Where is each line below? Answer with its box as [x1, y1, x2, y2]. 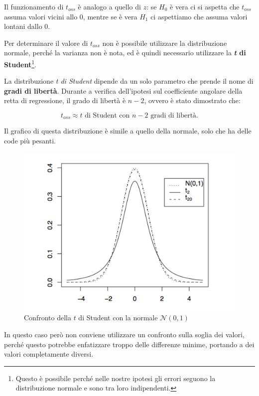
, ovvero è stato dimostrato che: [144, 95, 241, 106]
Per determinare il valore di [4, 37, 88, 48]
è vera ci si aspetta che [170, 1, 240, 11]
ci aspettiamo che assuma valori [150, 11, 248, 21]
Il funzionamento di [4, 1, 64, 11]
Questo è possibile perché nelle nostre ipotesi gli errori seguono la [15, 373, 216, 383]
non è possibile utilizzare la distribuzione [102, 37, 227, 48]
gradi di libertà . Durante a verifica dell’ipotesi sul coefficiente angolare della [4, 85, 243, 96]
